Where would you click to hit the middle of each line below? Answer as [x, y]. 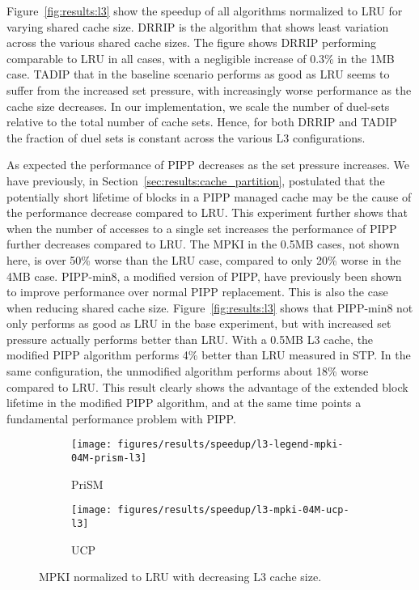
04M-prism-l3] [109, 458]
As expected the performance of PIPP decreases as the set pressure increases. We [208, 165]
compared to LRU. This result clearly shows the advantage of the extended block [207, 386]
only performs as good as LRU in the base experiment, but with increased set [199, 323]
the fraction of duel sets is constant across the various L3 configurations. [186, 137]
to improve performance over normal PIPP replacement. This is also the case [197, 292]
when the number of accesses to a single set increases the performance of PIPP [202, 228]
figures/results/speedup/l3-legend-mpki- [231, 445]
